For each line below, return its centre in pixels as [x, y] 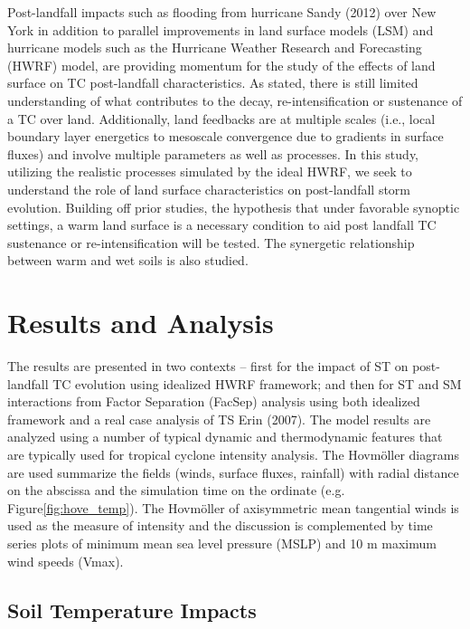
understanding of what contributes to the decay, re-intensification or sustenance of [235, 100]
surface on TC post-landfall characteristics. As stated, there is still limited [213, 83]
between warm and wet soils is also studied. [128, 260]
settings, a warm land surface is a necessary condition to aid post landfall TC [222, 225]
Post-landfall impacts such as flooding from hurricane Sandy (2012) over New [222, 12]
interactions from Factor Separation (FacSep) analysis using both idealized [214, 401]
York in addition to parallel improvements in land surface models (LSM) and [221, 29]
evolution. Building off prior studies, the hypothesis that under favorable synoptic [234, 207]
